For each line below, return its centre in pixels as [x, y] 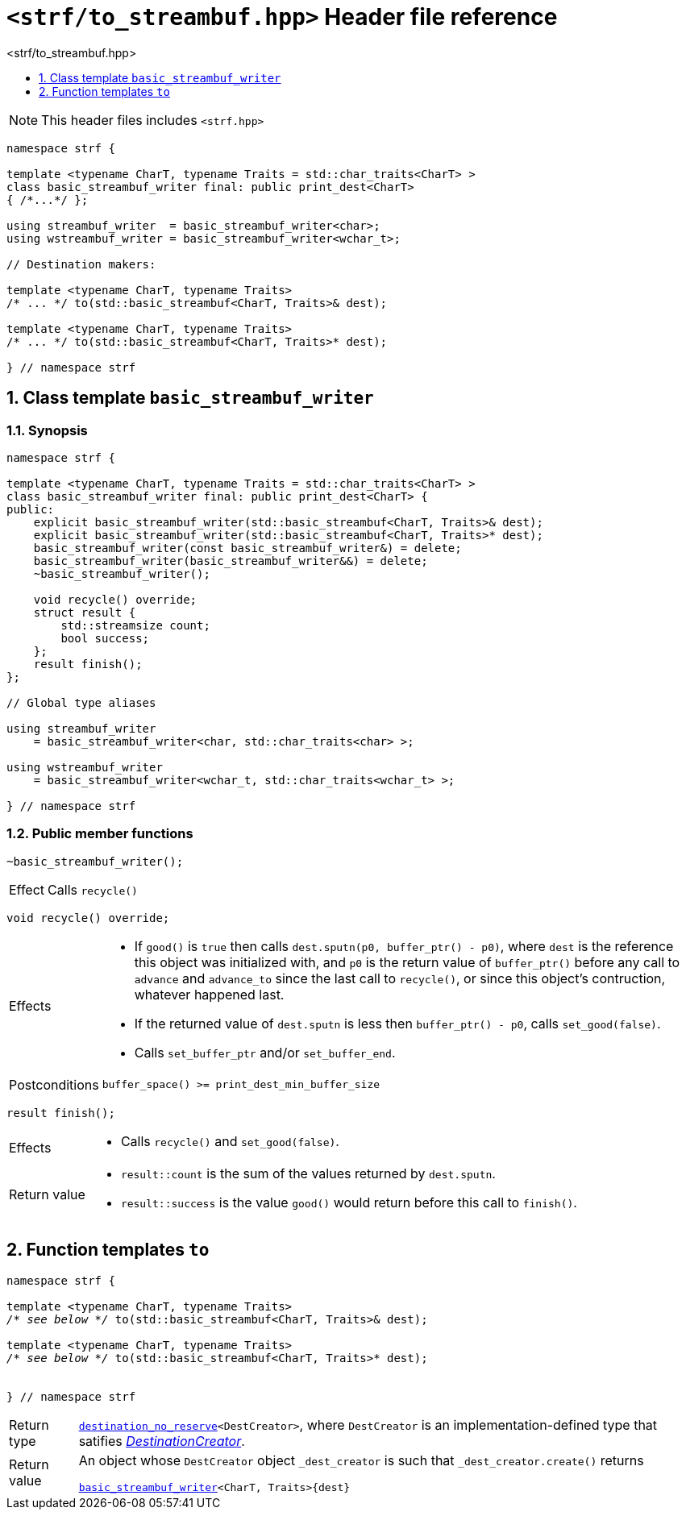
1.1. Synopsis [47, 430]
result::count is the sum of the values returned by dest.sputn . [308, 1173]
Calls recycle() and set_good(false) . [230, 1141]
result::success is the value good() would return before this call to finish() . [349, 1202]
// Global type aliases [81, 702]
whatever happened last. [209, 994]
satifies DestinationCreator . [162, 1441]
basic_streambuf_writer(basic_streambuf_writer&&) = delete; [231, 561]
